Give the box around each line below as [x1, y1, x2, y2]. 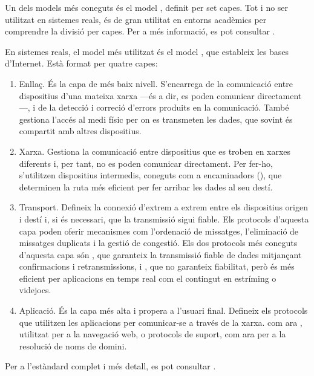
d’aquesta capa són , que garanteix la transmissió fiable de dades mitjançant [19, 248, 302, 261]
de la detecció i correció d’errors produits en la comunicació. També [38, 101, 289, 114]
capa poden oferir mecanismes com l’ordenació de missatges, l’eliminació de [19, 224, 299, 237]
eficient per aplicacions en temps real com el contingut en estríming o [19, 271, 276, 284]
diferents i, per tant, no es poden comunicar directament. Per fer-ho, [19, 157, 273, 169]
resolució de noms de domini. [19, 339, 127, 352]
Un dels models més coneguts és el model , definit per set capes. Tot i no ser [5, 1, 289, 13]
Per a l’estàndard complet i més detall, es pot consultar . [5, 360, 216, 372]
